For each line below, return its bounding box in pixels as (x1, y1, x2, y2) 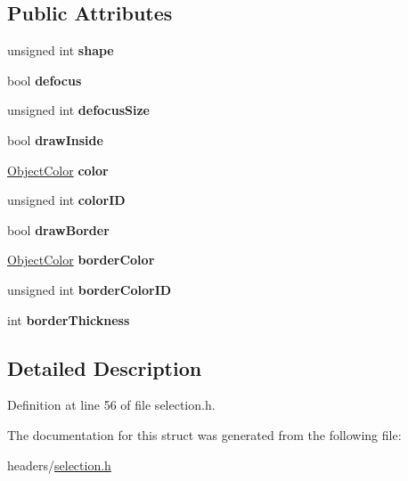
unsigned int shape (7, 41, 114, 60)
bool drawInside (7, 130, 103, 149)
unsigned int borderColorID (7, 280, 172, 298)
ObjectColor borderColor (7, 250, 155, 269)
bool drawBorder (7, 220, 110, 239)
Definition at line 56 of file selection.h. (7, 395, 216, 414)
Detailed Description (7, 354, 202, 381)
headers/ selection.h (7, 455, 111, 474)
